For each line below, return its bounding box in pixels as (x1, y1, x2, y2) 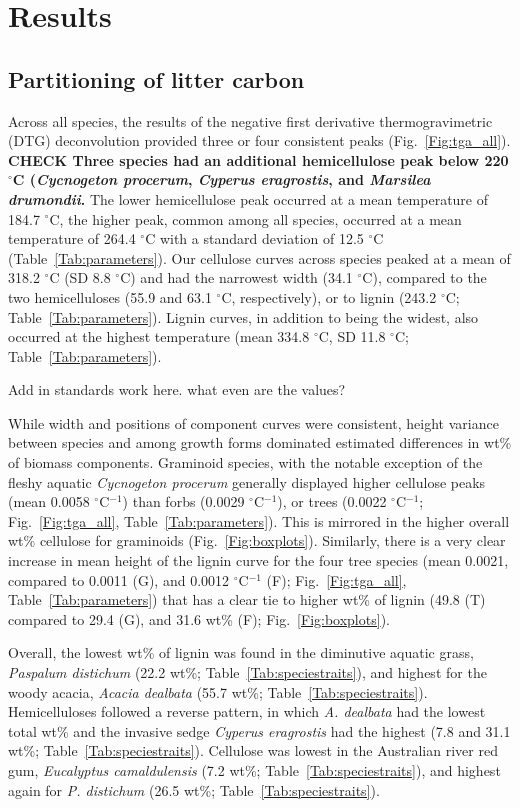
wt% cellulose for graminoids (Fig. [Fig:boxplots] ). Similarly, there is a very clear (8, 530, 506, 551)
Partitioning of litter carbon (8, 63, 305, 94)
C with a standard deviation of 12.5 (145, 228, 364, 249)
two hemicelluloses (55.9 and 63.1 (8, 286, 212, 307)
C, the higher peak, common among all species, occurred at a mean (49, 208, 462, 229)
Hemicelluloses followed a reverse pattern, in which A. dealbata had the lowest (8, 701, 486, 722)
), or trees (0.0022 (277, 491, 387, 512)
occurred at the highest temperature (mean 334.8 (8, 326, 310, 347)
